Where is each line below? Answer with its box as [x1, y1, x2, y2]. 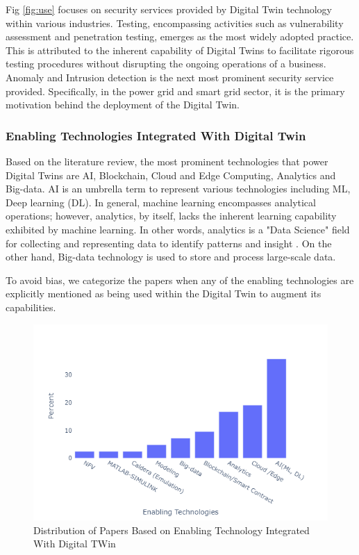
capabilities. [6, 299, 56, 314]
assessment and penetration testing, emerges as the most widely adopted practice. [6, 29, 354, 44]
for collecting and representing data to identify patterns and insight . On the [6, 235, 332, 250]
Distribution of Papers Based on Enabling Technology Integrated [33, 522, 310, 537]
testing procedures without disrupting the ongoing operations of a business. [6, 56, 326, 71]
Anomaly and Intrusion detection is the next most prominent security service [6, 69, 334, 84]
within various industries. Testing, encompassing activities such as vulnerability [6, 15, 344, 30]
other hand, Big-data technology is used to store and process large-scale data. [6, 249, 336, 264]
